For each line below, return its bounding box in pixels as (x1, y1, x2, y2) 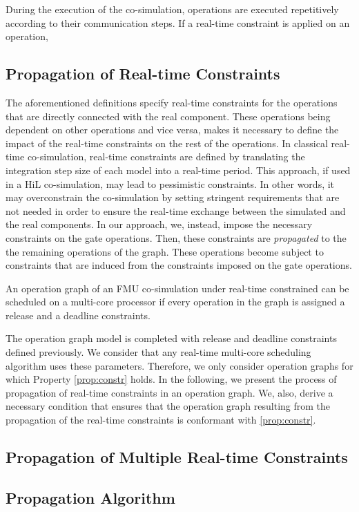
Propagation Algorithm (6, 486, 175, 508)
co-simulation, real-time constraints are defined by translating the (27, 149, 305, 164)
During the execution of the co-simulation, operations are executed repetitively (6, 2, 339, 16)
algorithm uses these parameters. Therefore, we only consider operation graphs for (6, 358, 353, 372)
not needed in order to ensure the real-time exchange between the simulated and (6, 203, 346, 218)
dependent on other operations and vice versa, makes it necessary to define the (6, 122, 339, 137)
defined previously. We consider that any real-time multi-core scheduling (6, 345, 311, 359)
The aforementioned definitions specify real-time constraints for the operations (6, 95, 338, 109)
